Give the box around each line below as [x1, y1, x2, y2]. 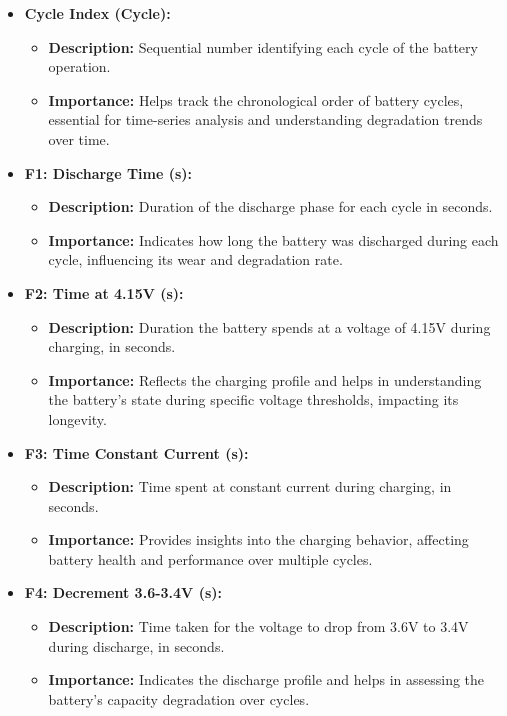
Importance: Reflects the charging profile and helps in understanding [48, 369, 482, 390]
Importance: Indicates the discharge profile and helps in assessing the [48, 669, 485, 690]
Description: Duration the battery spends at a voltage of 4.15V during [48, 316, 491, 337]
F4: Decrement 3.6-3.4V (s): [24, 582, 222, 603]
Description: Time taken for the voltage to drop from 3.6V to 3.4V [48, 616, 469, 637]
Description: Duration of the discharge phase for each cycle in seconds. [48, 196, 493, 217]
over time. [48, 128, 110, 149]
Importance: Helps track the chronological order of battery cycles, [48, 89, 464, 110]
